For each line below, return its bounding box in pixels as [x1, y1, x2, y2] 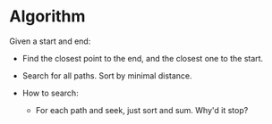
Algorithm [9, 6, 86, 27]
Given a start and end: [9, 36, 91, 46]
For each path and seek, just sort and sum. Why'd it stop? [35, 104, 249, 115]
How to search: [21, 87, 79, 98]
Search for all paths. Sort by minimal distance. [21, 70, 192, 81]
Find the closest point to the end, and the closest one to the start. [21, 53, 264, 63]
